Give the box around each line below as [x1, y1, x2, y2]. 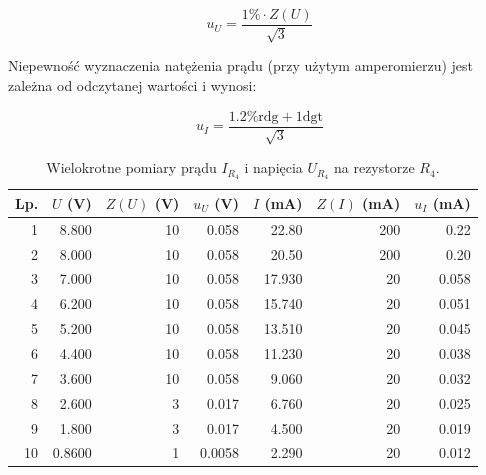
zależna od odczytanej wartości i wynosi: [8, 75, 257, 96]
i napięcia [244, 157, 303, 178]
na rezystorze [334, 157, 415, 178]
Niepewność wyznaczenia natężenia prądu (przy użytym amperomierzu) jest [8, 55, 474, 76]
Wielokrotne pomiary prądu [46, 157, 217, 178]
